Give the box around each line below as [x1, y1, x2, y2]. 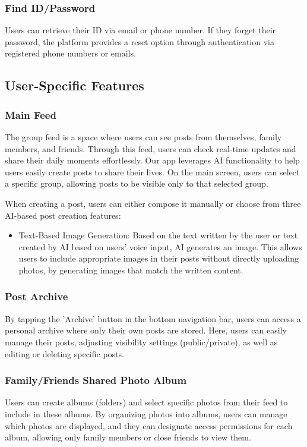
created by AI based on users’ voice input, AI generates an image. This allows [18, 240, 302, 253]
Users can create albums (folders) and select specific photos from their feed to [5, 396, 288, 408]
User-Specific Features [5, 76, 144, 95]
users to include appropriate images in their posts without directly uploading [18, 252, 299, 265]
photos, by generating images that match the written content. [18, 263, 243, 276]
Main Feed [5, 107, 56, 122]
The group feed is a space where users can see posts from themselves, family [5, 131, 282, 143]
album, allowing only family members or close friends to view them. [5, 431, 251, 443]
